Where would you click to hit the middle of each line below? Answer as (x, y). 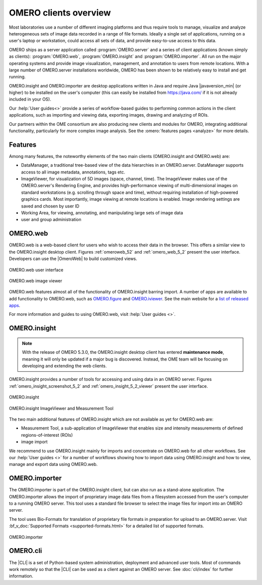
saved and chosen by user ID (50, 206)
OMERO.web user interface (36, 270)
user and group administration (51, 220)
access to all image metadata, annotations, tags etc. (73, 172)
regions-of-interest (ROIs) (47, 435)
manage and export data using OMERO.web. (53, 465)
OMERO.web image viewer (36, 281)
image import (34, 442)
